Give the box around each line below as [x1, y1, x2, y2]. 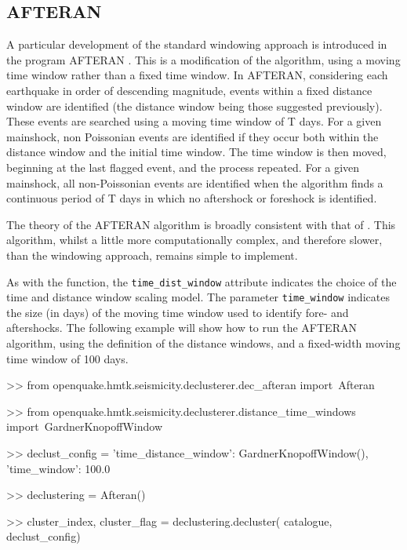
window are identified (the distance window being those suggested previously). [6, 97, 383, 114]
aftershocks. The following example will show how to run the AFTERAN [6, 319, 357, 336]
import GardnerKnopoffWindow [6, 418, 162, 435]
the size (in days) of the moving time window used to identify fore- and [6, 304, 349, 320]
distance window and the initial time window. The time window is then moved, [6, 144, 387, 160]
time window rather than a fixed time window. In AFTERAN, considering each [6, 67, 388, 83]
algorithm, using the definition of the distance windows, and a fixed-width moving [6, 335, 401, 351]
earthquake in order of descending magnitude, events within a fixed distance [6, 82, 372, 98]
